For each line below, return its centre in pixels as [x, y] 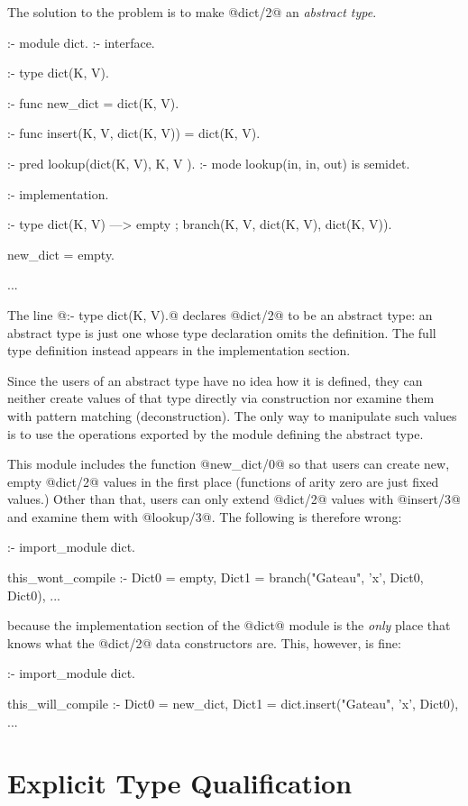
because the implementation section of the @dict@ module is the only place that [229, 625]
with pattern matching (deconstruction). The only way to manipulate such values [232, 415]
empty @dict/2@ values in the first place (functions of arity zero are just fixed [223, 481]
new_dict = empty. [61, 254]
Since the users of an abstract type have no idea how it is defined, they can [215, 380]
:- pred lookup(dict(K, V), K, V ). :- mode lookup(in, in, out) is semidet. [209, 163]
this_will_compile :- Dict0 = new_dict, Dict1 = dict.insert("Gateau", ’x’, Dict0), [233, 704]
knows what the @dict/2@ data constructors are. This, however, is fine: [204, 642]
